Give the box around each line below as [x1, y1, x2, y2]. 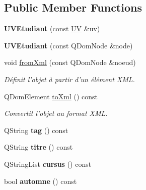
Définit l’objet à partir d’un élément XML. [4, 74, 135, 84]
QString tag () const [4, 124, 68, 135]
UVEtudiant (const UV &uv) [4, 23, 100, 34]
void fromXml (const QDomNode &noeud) [4, 57, 136, 68]
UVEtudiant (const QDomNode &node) [4, 40, 133, 50]
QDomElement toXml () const [4, 91, 98, 101]
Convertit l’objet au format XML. [4, 108, 108, 118]
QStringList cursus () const [4, 158, 92, 169]
